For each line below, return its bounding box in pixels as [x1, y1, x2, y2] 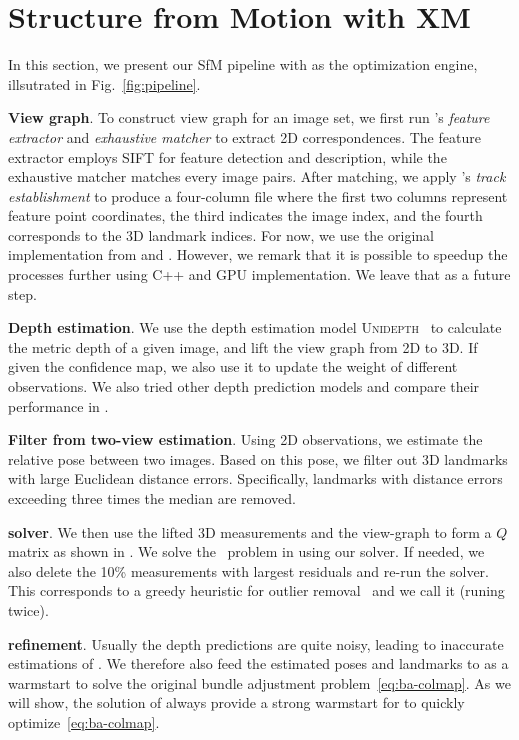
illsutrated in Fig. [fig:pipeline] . [8, 73, 201, 94]
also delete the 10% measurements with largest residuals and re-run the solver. [8, 560, 489, 581]
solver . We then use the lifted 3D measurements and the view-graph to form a [8, 521, 492, 542]
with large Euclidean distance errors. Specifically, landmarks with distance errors [8, 468, 503, 489]
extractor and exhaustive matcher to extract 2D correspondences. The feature [8, 126, 481, 147]
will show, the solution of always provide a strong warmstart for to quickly [8, 692, 465, 713]
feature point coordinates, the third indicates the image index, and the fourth [8, 205, 483, 226]
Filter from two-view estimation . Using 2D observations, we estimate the [8, 429, 483, 450]
